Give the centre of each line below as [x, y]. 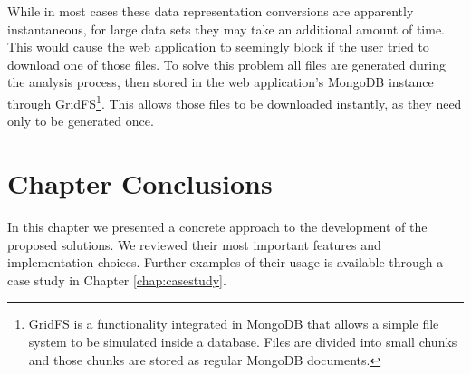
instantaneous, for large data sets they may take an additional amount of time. [226, 29]
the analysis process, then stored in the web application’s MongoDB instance [221, 82]
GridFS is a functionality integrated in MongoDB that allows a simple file [234, 324]
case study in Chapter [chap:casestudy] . [117, 279]
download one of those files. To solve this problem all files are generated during [226, 64]
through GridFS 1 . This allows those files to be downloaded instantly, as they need [235, 101]
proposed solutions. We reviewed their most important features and [194, 244]
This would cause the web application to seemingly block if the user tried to [218, 47]
